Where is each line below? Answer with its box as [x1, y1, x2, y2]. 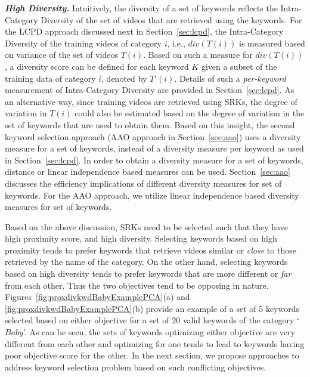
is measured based [239, 36, 305, 49]
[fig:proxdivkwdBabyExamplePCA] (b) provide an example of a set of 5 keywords [5, 302, 300, 314]
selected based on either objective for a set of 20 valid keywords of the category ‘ [5, 314, 299, 326]
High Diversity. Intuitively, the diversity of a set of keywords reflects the [5, 2, 278, 14]
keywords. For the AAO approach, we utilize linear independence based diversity [5, 188, 299, 201]
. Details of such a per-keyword [174, 72, 286, 84]
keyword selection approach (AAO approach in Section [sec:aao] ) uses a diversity [5, 130, 301, 143]
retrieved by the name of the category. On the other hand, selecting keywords [5, 255, 288, 268]
